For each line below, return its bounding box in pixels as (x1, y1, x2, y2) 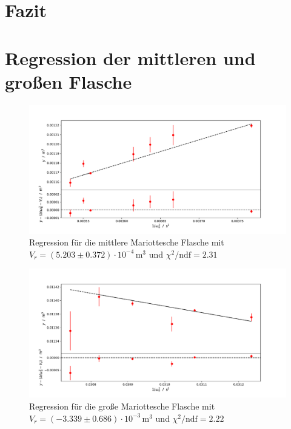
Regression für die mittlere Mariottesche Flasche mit (29, 236, 224, 249)
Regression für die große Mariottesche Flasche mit (29, 400, 215, 413)
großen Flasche (5, 69, 132, 94)
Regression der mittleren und (5, 45, 256, 70)
